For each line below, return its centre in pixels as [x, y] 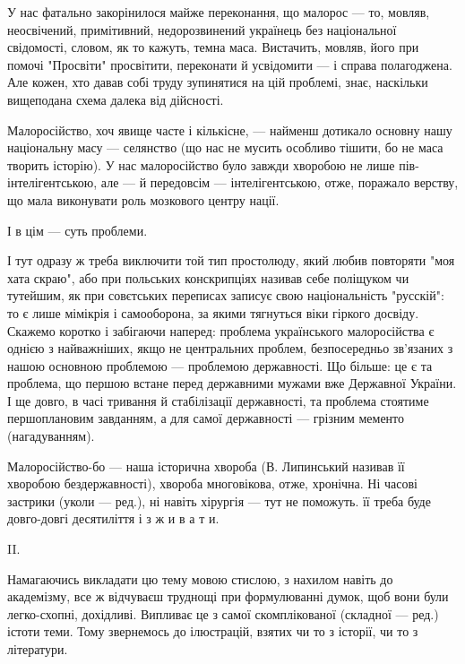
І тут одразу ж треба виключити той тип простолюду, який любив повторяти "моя [231, 260]
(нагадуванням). [51, 436]
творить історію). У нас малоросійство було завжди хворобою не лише [201, 164]
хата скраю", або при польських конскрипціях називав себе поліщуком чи [208, 277]
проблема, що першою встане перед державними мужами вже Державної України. [232, 383]
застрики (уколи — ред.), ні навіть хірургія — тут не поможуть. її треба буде [219, 500]
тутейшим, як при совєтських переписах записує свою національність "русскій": [226, 295]
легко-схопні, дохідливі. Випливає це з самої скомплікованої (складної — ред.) [223, 613]
